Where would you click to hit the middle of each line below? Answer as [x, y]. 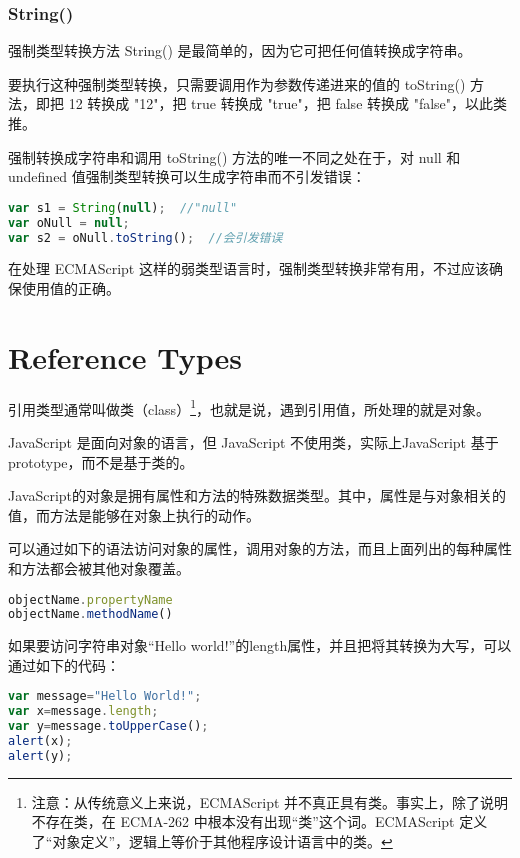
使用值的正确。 [70, 288]
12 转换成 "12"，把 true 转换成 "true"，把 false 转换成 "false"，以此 [281, 103]
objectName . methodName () [90, 614]
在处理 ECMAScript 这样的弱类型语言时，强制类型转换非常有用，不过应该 [248, 268]
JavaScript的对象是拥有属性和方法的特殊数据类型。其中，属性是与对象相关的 [257, 495]
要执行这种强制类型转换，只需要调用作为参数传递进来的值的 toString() [237, 83]
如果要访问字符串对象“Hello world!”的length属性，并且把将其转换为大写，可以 [260, 645]
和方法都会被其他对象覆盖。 [99, 567]
